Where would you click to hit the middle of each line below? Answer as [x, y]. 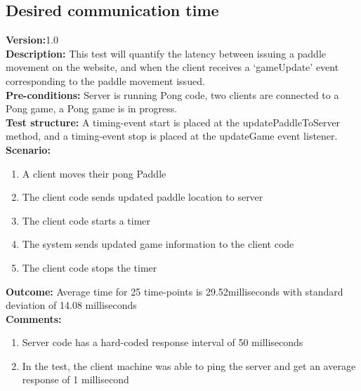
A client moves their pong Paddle [94, 173]
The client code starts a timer [86, 220]
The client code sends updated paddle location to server [143, 197]
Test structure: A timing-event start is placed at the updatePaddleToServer [173, 122]
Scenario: [28, 149]
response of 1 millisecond [76, 379]
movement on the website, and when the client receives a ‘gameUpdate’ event [172, 67]
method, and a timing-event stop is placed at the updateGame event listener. [172, 136]
